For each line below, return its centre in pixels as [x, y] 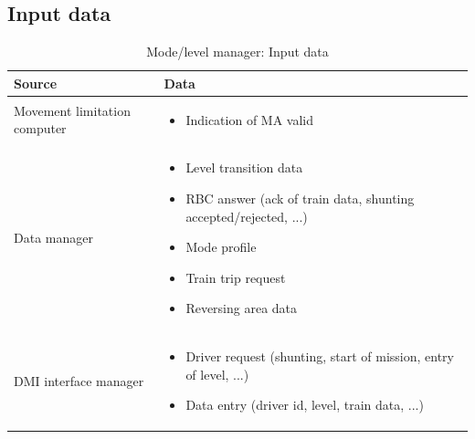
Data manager [53, 238]
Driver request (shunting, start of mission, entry [320, 356]
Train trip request [236, 277]
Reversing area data [242, 308]
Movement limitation [72, 110]
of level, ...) [217, 374]
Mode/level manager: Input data [237, 52]
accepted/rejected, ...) [247, 216]
